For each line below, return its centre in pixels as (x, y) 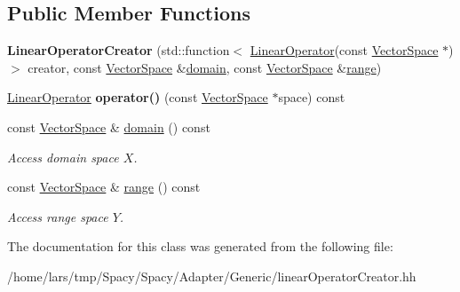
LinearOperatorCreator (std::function (119, 50)
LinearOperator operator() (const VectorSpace (138, 97)
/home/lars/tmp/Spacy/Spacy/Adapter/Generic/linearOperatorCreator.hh (212, 276)
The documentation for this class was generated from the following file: (200, 246)
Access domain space (63, 157)
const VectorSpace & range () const (104, 187)
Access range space (58, 216)
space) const (312, 97)
